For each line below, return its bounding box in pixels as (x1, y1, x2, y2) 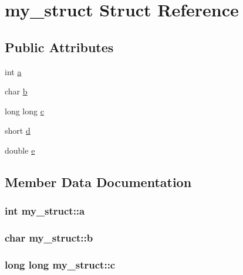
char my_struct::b (5, 230, 93, 245)
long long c (5, 104, 44, 117)
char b (5, 85, 28, 97)
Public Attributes (5, 38, 114, 56)
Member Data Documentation (5, 172, 192, 191)
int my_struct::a (5, 203, 85, 218)
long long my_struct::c (5, 257, 116, 271)
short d (5, 124, 31, 137)
